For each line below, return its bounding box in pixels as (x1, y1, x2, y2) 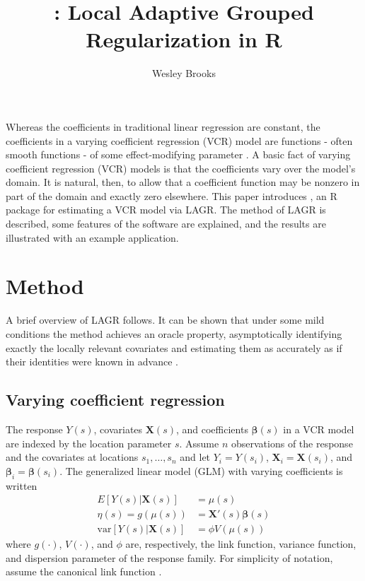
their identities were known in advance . (6, 354, 178, 369)
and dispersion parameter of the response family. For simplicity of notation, (6, 550, 333, 565)
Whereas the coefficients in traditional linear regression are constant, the (6, 119, 320, 134)
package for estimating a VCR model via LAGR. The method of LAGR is (6, 202, 326, 217)
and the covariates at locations (6, 450, 139, 464)
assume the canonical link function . (6, 564, 162, 579)
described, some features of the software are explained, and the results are (6, 216, 326, 231)
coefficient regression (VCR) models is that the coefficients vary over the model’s (6, 160, 356, 175)
